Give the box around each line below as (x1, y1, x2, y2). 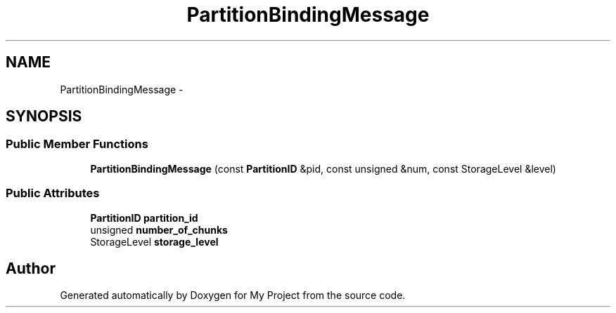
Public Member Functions (6, 137, 148, 152)
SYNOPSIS (6, 107, 82, 126)
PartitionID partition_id (90, 211, 198, 224)
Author (6, 259, 56, 277)
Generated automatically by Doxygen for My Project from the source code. (60, 289, 406, 302)
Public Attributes (6, 186, 100, 201)
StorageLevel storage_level (90, 235, 219, 248)
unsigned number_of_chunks (90, 223, 228, 236)
